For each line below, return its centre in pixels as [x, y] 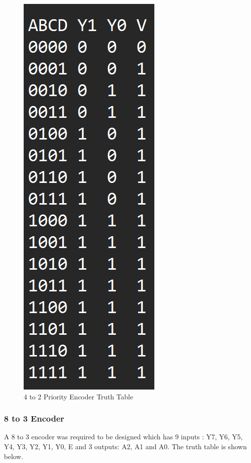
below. [14, 456]
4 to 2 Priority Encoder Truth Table [78, 396]
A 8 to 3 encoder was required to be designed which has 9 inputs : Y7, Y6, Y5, [123, 437]
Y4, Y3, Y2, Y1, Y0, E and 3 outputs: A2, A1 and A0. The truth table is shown [125, 446]
